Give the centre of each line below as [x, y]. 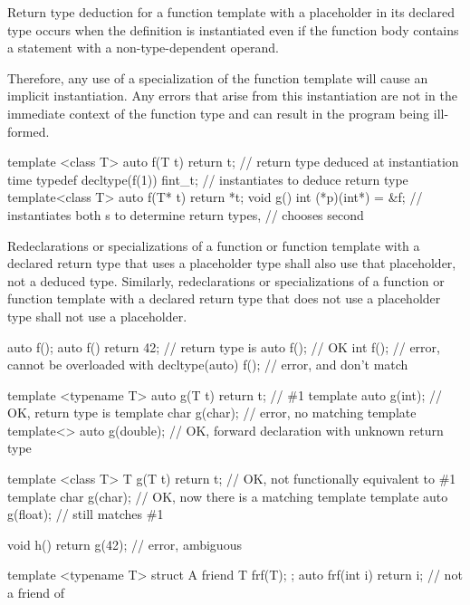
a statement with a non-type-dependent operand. [143, 48]
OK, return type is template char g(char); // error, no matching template [212, 413]
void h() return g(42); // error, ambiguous [125, 544]
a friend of [36, 593]
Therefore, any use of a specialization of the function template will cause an [218, 77]
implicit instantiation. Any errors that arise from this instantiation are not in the [232, 96]
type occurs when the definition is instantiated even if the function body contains [233, 29]
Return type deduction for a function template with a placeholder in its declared [231, 12]
